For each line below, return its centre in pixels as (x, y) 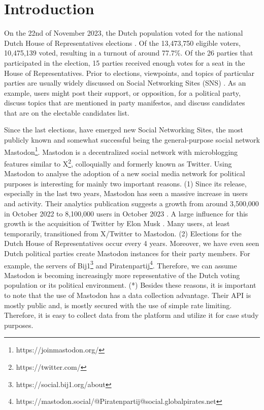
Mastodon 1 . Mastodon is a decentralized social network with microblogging (121, 151)
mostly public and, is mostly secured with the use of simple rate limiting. (118, 305)
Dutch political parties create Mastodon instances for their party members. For (127, 253)
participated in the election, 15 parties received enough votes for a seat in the (125, 62)
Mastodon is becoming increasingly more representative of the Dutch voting (122, 275)
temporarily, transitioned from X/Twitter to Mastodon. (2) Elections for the (123, 233)
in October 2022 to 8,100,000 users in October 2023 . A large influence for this (126, 213)
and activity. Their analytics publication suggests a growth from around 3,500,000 (131, 203)
